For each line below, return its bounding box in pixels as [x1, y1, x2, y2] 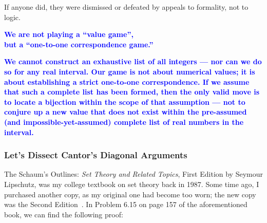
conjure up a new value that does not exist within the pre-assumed [4, 106, 247, 117]
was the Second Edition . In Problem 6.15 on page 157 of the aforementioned [4, 199, 247, 210]
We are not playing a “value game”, [4, 29, 133, 40]
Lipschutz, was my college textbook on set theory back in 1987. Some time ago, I [4, 178, 259, 189]
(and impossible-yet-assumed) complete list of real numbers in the [4, 116, 244, 127]
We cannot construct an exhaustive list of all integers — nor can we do [4, 56, 262, 67]
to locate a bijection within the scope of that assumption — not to [4, 96, 245, 107]
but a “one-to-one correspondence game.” [4, 39, 154, 49]
